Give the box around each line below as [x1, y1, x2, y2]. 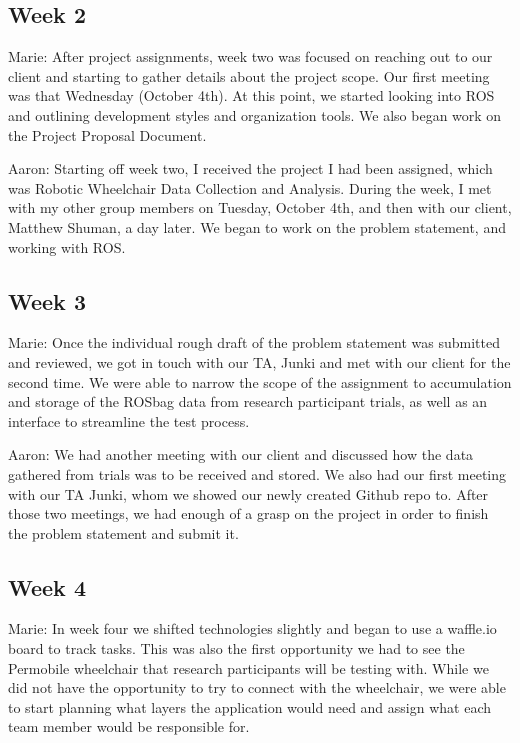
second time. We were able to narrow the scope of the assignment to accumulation [8, 371, 512, 392]
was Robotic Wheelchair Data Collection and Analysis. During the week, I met [8, 177, 492, 198]
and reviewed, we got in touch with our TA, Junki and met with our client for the [8, 351, 511, 372]
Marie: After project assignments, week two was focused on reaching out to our [8, 46, 493, 67]
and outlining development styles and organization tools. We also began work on [8, 104, 502, 125]
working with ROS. [8, 236, 126, 257]
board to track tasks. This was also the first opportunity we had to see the [8, 638, 465, 659]
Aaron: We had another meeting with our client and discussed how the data [8, 444, 474, 465]
